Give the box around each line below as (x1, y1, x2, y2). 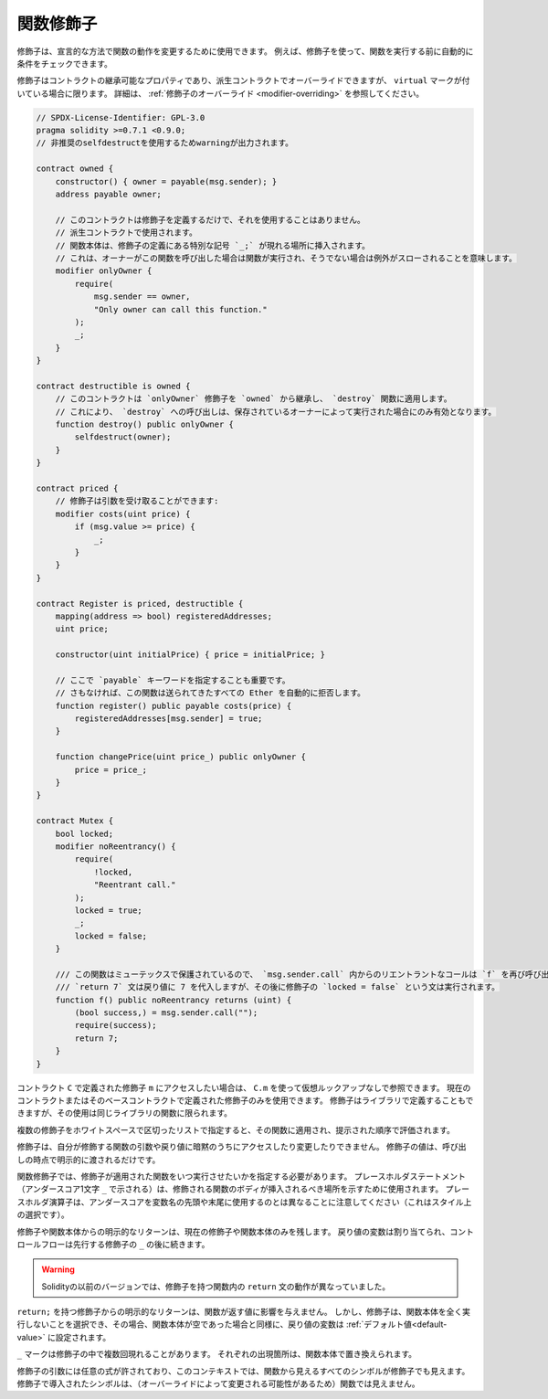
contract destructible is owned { (36, 380, 191, 391)
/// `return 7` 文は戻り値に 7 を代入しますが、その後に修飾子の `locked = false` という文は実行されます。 (55, 982, 501, 992)
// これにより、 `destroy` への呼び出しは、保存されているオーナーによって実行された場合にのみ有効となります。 (55, 407, 497, 417)
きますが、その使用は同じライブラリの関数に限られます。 (16, 1108, 233, 1118)
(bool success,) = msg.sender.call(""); (74, 1008, 258, 1018)
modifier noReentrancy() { (55, 841, 177, 852)
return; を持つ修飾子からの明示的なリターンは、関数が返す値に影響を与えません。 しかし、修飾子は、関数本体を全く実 (16, 1307, 470, 1318)
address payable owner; (55, 189, 162, 200)
